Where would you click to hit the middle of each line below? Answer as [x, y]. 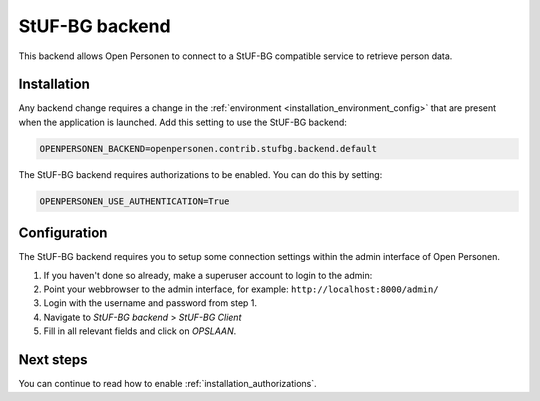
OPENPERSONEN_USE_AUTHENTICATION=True [134, 201]
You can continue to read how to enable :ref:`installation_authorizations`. [167, 384]
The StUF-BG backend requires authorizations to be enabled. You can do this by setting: [200, 174]
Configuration [63, 233]
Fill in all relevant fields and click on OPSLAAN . [140, 331]
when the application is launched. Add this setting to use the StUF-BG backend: [182, 122]
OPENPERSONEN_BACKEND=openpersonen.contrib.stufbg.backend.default [208, 148]
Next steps [53, 360]
